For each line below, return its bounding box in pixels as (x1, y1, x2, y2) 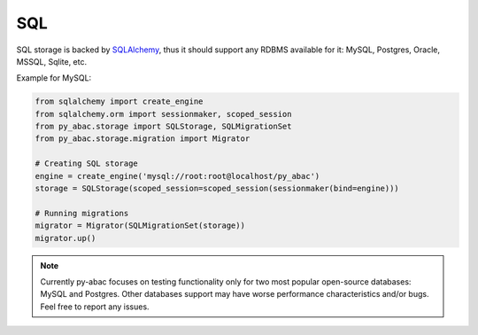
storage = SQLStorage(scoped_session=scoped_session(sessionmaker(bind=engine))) (35, 183, 400, 194)
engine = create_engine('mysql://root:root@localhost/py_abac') (35, 171, 320, 181)
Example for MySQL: (16, 73, 92, 83)
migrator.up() (35, 233, 96, 243)
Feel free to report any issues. (40, 301, 150, 312)
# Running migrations (35, 208, 129, 218)
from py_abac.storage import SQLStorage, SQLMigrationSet (35, 121, 292, 132)
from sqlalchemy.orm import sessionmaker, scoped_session (35, 109, 292, 119)
